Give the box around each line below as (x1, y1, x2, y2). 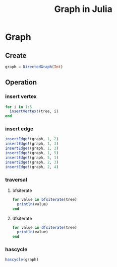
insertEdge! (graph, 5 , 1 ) (5, 155, 58, 160)
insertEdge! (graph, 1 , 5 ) (5, 151, 58, 156)
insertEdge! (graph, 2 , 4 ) (5, 164, 58, 170)
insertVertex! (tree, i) (9, 109, 58, 114)
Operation (5, 78, 37, 87)
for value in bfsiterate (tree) (12, 197, 77, 202)
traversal (5, 176, 27, 183)
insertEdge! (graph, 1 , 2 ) (5, 137, 58, 142)
